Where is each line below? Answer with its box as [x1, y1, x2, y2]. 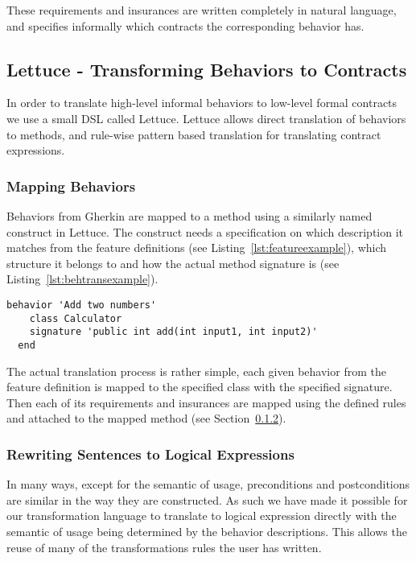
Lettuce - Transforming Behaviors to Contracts [6, 56, 407, 81]
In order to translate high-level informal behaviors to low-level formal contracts [6, 94, 397, 111]
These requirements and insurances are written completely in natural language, [6, 2, 397, 18]
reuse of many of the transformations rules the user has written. [6, 538, 322, 555]
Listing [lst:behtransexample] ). [6, 270, 159, 287]
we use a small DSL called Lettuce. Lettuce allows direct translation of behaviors [6, 109, 406, 126]
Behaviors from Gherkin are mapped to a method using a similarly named [6, 207, 373, 224]
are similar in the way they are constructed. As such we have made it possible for [6, 491, 408, 508]
